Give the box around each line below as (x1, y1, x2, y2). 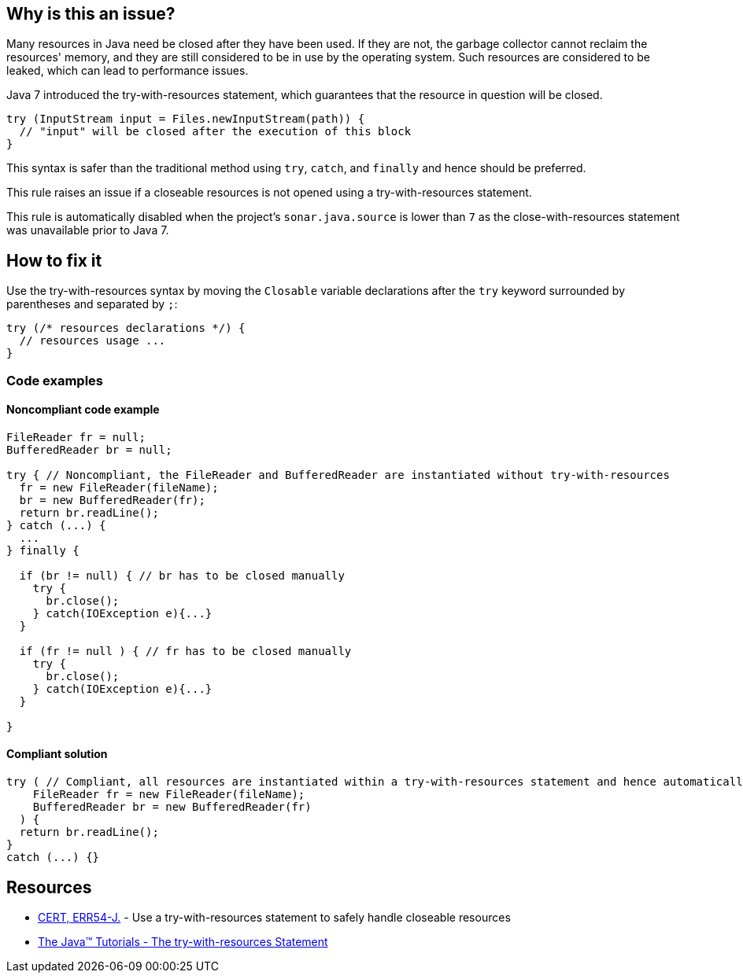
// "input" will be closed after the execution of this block (19, 125, 412, 138)
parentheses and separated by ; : (6, 297, 178, 311)
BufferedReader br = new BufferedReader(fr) (32, 800, 312, 814)
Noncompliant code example (6, 403, 160, 417)
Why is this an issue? (6, 4, 176, 24)
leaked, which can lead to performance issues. (6, 64, 249, 78)
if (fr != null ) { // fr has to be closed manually (19, 644, 352, 657)
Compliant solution (6, 747, 108, 761)
